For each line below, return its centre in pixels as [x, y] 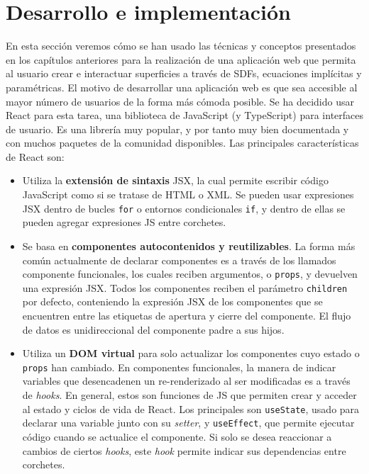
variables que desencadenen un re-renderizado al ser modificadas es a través [186, 381]
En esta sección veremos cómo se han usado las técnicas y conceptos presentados [181, 46]
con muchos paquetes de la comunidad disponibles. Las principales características [182, 143]
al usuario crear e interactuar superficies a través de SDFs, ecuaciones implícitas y [184, 73]
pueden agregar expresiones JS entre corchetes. [124, 222]
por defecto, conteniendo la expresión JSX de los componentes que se [172, 301]
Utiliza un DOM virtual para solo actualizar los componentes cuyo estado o [191, 353]
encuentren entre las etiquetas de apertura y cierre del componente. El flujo [187, 315]
